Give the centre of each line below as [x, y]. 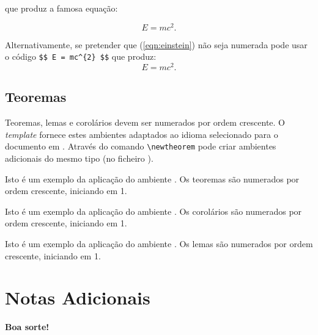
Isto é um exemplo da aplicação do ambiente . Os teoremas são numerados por [152, 178]
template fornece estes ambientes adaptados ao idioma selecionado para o [142, 134]
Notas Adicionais [78, 297]
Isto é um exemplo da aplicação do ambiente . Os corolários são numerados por [153, 211]
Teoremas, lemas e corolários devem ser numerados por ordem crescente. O [145, 122]
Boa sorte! [27, 327]
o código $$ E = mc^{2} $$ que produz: [81, 56]
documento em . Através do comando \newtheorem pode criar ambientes [141, 146]
